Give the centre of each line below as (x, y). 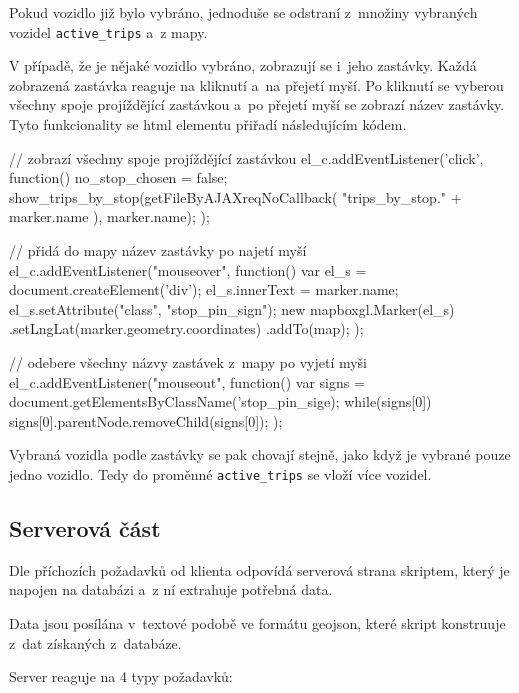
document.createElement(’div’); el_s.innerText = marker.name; (204, 289)
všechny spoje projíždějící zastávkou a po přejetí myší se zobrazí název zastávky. (257, 104)
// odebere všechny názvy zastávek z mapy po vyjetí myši (188, 361)
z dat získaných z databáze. (95, 642)
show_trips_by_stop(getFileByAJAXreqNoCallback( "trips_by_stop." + (235, 196)
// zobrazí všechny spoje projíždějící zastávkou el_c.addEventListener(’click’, (246, 157)
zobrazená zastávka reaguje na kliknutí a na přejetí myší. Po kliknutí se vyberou (256, 84)
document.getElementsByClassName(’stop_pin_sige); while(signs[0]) (220, 401)
